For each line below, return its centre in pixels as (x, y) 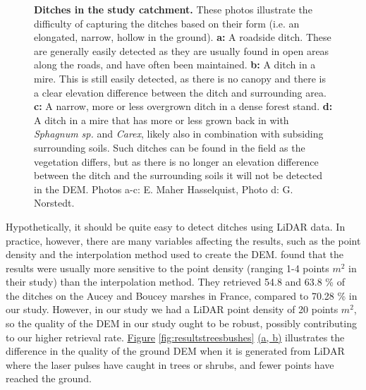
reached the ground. (49, 378)
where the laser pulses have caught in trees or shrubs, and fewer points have (170, 364)
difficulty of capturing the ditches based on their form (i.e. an (167, 23)
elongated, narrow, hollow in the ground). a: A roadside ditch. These (183, 37)
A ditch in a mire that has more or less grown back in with (161, 120)
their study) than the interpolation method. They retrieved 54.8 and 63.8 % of (175, 282)
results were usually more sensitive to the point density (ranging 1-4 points (167, 268)
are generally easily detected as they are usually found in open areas (182, 50)
